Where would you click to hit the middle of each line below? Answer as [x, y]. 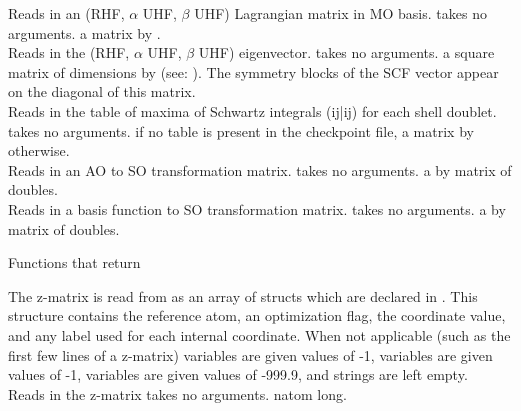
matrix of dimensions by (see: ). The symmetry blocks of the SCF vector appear [253, 71]
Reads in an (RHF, [66, 13]
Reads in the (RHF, [69, 52]
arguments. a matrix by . [84, 32]
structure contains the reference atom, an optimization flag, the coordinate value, [257, 315]
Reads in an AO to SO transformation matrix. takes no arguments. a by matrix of [260, 169]
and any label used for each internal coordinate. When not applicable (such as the [259, 334]
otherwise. [39, 150]
